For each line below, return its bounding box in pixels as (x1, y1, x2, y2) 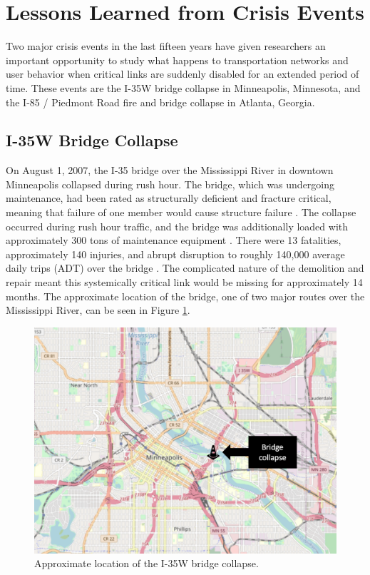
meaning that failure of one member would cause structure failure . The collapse (6, 205, 356, 220)
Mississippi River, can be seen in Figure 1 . (6, 302, 190, 317)
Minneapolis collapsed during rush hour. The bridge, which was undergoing (6, 176, 335, 191)
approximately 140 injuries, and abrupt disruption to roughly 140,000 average (6, 246, 345, 261)
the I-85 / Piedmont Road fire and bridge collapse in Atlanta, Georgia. (6, 94, 315, 109)
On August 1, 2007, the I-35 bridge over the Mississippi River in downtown (6, 163, 334, 178)
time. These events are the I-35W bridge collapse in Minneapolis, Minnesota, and (6, 80, 361, 95)
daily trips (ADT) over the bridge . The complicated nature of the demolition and (6, 260, 364, 275)
